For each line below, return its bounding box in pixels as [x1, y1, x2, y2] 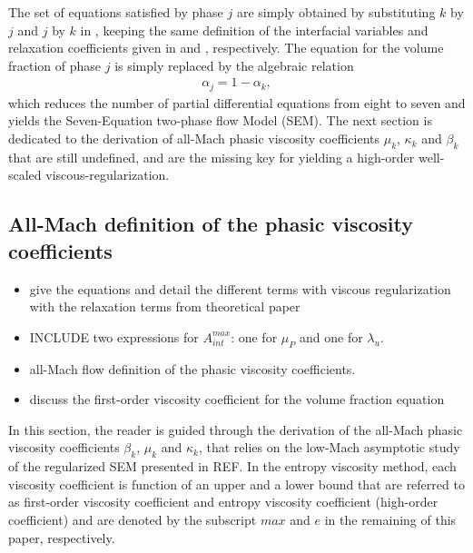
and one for [299, 327, 363, 346]
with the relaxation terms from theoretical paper [29, 297, 301, 316]
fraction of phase [8, 55, 102, 74]
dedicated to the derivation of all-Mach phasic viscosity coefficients [8, 129, 380, 148]
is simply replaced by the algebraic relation [114, 55, 354, 74]
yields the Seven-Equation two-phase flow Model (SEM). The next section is [8, 111, 432, 130]
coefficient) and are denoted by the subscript [8, 509, 257, 528]
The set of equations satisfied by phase [8, 3, 223, 21]
